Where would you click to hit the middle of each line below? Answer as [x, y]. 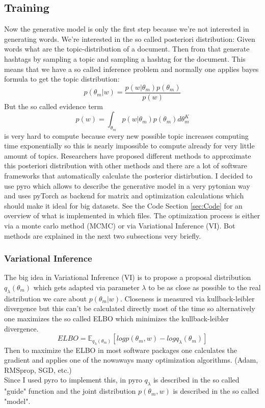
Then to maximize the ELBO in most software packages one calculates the [121, 350]
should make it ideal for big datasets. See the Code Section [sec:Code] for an [123, 205]
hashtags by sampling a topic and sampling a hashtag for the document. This [125, 58]
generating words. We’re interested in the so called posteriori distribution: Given [130, 39]
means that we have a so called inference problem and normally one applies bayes [131, 69]
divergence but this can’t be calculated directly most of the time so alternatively [130, 308]
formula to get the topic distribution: [62, 79]
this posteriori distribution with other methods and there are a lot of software [126, 165]
